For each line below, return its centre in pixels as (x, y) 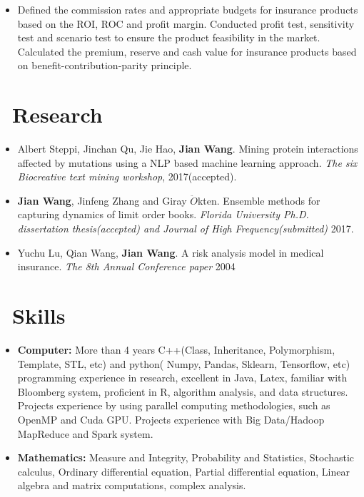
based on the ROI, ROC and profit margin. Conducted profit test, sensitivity (186, 23)
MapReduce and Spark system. (85, 433)
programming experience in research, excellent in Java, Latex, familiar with (182, 378)
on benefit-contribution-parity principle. (105, 65)
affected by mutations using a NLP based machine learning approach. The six (187, 162)
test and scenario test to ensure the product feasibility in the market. (169, 37)
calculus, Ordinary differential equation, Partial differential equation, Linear (183, 471)
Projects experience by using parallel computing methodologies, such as (174, 405)
